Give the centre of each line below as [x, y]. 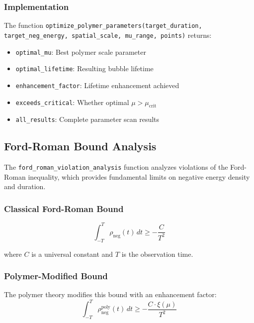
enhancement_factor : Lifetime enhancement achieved [97, 85]
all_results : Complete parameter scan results [87, 119]
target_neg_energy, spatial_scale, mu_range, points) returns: [108, 35]
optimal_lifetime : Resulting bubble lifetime [85, 68]
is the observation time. [157, 254]
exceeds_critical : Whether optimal [72, 102]
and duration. [25, 186]
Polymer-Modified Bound [56, 276]
